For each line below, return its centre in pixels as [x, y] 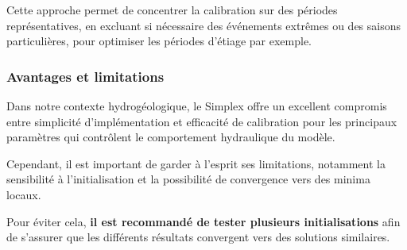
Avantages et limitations [85, 76]
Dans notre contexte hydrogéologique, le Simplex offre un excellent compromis [197, 106]
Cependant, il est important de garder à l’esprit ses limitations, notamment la [196, 163]
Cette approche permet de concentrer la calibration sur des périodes [172, 10]
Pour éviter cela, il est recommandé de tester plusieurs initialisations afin [203, 221]
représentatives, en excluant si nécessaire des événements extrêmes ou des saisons [204, 25]
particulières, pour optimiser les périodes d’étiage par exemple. [159, 41]
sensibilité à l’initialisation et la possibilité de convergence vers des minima [188, 179]
